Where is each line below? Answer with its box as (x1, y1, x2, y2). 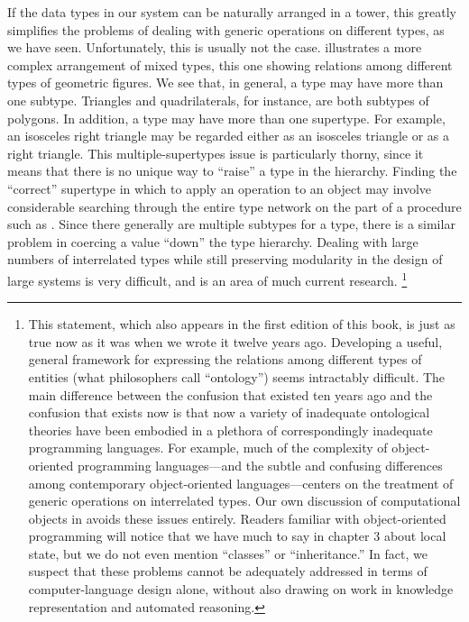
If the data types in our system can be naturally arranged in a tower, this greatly (7, 3, 456, 21)
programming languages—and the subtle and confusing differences (77, 455, 443, 474)
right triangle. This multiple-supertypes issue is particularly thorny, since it (7, 143, 424, 162)
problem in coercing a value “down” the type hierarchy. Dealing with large (7, 232, 418, 251)
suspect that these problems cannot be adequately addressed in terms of (28, 562, 428, 581)
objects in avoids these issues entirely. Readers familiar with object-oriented (28, 508, 446, 527)
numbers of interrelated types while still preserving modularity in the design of (7, 250, 443, 269)
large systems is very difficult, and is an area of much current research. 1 (7, 268, 408, 289)
